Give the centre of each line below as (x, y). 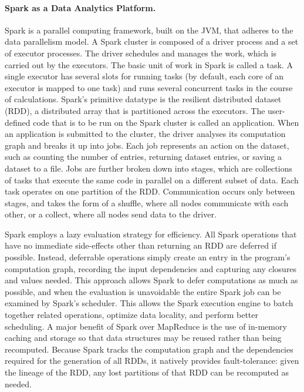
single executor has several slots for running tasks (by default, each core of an (144, 76)
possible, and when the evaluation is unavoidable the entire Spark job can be (143, 291)
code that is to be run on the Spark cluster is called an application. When (166, 122)
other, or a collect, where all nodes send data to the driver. (111, 214)
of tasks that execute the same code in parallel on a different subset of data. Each (152, 180)
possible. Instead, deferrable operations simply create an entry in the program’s (148, 257)
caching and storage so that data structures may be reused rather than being (143, 338)
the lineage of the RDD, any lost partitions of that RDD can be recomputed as (147, 372)
